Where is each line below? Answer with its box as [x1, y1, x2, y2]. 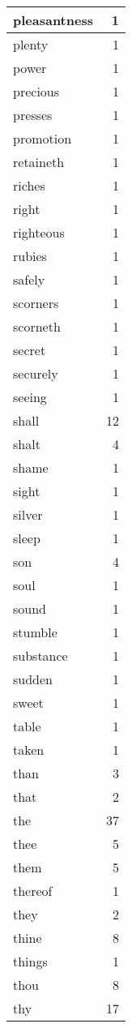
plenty [13, 35, 49, 54]
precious [13, 82, 60, 101]
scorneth [13, 317, 61, 336]
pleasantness [13, 11, 93, 29]
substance [13, 646, 68, 665]
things [13, 952, 48, 970]
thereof [13, 881, 53, 900]
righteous [13, 223, 65, 242]
